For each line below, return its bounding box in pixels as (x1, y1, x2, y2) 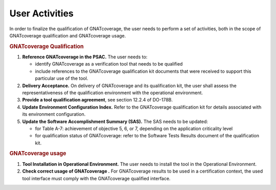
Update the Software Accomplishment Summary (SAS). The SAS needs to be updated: (22, 118, 208, 124)
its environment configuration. (22, 111, 86, 117)
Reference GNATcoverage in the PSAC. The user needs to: (22, 54, 148, 60)
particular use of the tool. (35, 75, 88, 81)
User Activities (9, 8, 74, 19)
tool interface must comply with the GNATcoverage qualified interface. (22, 175, 171, 181)
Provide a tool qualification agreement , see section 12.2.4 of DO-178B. (22, 97, 173, 103)
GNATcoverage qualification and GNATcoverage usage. (9, 32, 126, 38)
